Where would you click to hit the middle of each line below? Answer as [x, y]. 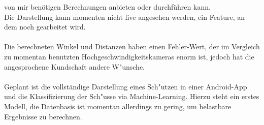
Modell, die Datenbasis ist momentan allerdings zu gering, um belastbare [118, 106]
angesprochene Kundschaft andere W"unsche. [75, 66]
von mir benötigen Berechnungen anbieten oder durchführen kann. [107, 7]
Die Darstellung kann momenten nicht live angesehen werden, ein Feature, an [125, 17]
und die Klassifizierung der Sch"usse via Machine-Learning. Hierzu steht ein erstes [132, 96]
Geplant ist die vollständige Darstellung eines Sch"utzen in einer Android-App [126, 86]
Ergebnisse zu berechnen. [43, 116]
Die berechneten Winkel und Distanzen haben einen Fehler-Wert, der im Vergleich [132, 46]
